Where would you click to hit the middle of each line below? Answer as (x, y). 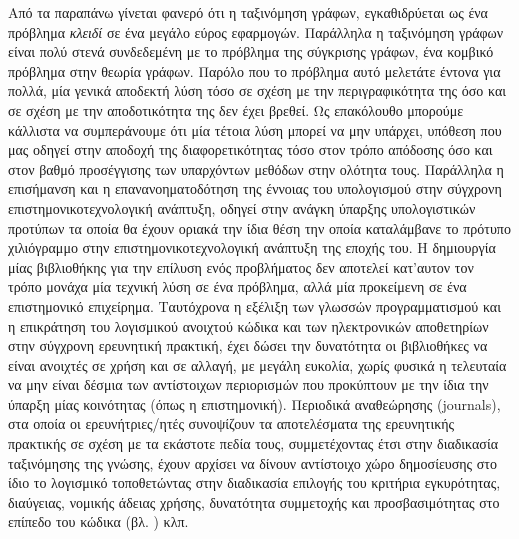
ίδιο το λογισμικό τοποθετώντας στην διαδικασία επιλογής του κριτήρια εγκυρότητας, (254, 482)
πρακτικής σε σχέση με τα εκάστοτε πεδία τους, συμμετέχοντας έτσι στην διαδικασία (253, 443)
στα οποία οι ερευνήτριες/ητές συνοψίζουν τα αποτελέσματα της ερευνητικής (231, 423)
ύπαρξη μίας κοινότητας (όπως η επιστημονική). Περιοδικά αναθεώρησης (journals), (254, 403)
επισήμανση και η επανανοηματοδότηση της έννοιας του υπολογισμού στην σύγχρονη (255, 188)
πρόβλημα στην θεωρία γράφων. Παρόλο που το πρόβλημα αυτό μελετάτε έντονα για (254, 70)
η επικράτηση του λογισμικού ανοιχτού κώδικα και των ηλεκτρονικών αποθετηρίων (248, 325)
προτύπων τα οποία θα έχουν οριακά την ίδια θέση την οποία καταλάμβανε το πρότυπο (259, 227)
